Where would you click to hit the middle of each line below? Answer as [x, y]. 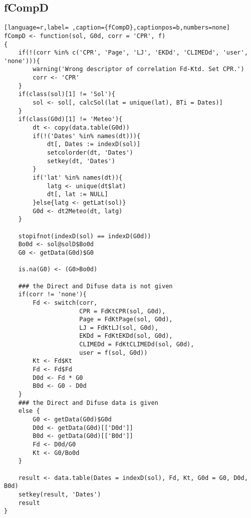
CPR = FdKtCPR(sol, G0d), [122, 311]
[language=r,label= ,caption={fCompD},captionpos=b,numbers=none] [117, 28]
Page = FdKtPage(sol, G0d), [126, 320]
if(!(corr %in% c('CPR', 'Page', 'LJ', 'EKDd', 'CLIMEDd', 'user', [133, 53]
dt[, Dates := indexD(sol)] [94, 144]
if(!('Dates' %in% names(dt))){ [87, 136]
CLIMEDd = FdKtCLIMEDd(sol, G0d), [137, 345]
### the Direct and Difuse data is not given [95, 286]
